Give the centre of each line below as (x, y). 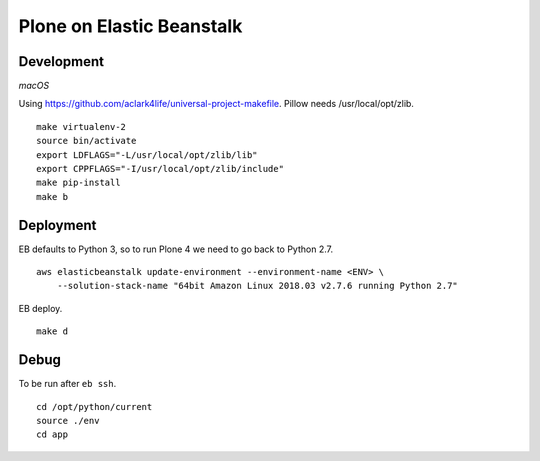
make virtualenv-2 (81, 126)
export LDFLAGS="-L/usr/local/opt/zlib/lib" (147, 154)
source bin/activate (86, 141)
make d (52, 331)
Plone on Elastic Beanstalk (130, 26)
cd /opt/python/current (94, 406)
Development (61, 61)
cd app (52, 434)
